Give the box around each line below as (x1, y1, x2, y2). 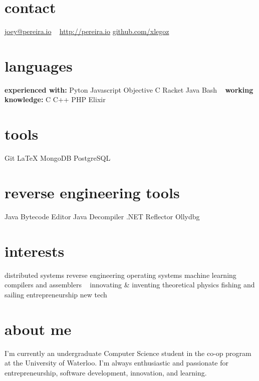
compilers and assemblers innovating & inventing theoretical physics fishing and (5, 279, 255, 290)
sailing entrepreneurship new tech (5, 289, 107, 299)
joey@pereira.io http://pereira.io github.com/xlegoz (5, 26, 169, 37)
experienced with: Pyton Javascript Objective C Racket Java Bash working (5, 84, 253, 95)
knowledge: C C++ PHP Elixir (5, 94, 106, 105)
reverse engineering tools (5, 182, 180, 202)
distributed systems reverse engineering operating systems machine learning (5, 269, 236, 280)
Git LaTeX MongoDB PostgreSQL (5, 153, 111, 163)
